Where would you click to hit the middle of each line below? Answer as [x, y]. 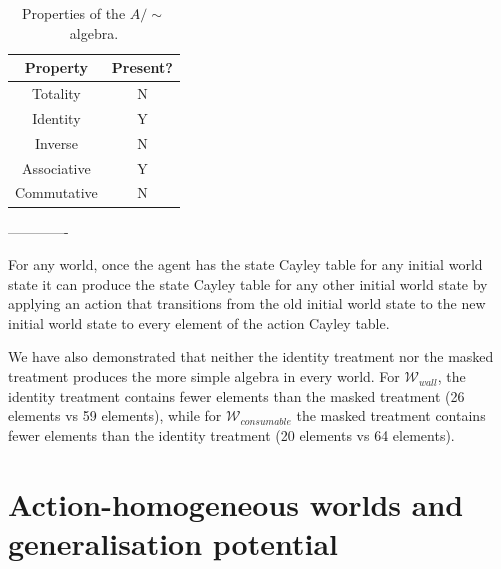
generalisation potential [173, 542]
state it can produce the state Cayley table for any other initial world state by [248, 283]
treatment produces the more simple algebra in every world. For [204, 376]
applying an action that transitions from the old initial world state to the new [247, 303]
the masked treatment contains [391, 415]
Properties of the [74, 13]
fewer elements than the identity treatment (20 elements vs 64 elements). [231, 434]
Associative [56, 167]
